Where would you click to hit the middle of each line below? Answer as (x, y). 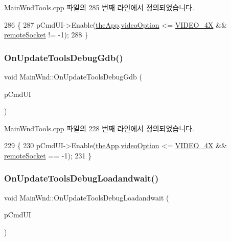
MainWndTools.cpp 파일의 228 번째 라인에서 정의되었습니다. (99, 128)
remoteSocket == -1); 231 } (48, 155)
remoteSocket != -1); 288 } (46, 35)
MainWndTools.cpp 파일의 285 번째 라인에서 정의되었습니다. (99, 7)
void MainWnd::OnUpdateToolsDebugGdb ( (73, 76)
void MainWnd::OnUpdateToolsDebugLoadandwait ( (87, 197)
